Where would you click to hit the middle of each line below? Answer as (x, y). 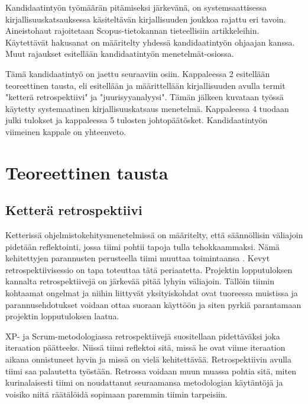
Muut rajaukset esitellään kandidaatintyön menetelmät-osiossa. (120, 54)
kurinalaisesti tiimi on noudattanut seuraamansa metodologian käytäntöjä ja (144, 382)
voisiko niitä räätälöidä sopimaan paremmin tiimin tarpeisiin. (116, 394)
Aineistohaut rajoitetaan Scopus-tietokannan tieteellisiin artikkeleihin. (132, 31)
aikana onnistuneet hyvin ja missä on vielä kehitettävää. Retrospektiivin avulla (148, 359)
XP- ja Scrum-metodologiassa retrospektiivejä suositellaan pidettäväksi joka (143, 336)
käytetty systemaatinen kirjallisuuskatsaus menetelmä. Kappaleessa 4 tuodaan (147, 108)
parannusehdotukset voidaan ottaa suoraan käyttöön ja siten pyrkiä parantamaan (153, 304)
